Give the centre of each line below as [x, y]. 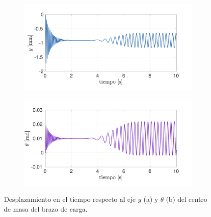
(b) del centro [186, 199]
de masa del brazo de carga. [46, 208]
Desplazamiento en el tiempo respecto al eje [70, 199]
